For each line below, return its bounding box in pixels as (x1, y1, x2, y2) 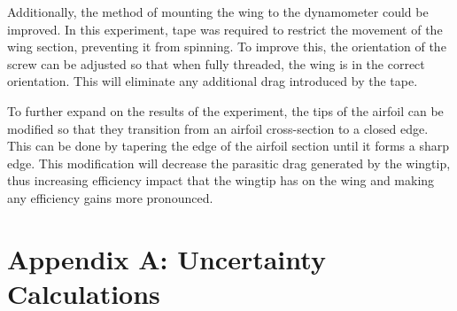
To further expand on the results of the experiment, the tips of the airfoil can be (7, 101, 444, 120)
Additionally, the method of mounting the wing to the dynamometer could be (7, 3, 429, 20)
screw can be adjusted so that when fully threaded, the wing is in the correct (7, 54, 425, 73)
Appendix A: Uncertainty (7, 240, 326, 276)
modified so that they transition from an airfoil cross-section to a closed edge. (7, 119, 429, 137)
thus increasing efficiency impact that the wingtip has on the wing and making (7, 171, 435, 190)
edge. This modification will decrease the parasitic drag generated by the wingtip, (7, 153, 451, 172)
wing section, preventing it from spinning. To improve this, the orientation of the (7, 37, 446, 56)
